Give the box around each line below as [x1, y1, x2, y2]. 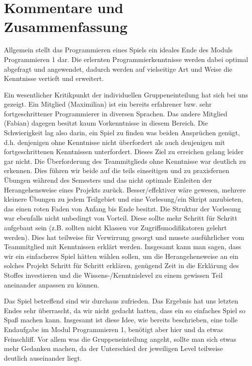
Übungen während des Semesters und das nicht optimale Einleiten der [4, 175, 212, 185]
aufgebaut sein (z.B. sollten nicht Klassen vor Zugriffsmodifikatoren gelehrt [4, 223, 227, 232]
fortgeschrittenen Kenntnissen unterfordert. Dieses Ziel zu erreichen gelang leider [4, 146, 244, 157]
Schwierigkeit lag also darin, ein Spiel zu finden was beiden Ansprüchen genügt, [4, 127, 240, 138]
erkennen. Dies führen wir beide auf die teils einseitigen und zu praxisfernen [4, 165, 230, 175]
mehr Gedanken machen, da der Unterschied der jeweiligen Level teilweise [4, 343, 223, 353]
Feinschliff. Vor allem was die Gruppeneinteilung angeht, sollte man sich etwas [4, 334, 236, 344]
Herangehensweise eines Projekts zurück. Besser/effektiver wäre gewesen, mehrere [4, 184, 246, 194]
